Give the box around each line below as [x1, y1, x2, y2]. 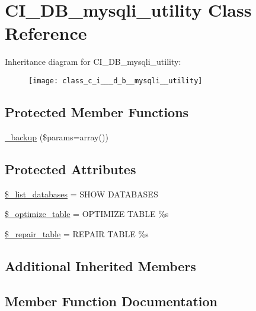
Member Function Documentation [5, 291, 218, 310]
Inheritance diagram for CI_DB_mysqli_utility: [5, 55, 181, 68]
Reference [5, 21, 87, 45]
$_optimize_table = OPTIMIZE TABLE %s [5, 208, 169, 220]
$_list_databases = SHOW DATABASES [5, 187, 158, 200]
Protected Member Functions [5, 102, 189, 121]
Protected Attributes [5, 159, 136, 178]
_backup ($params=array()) [5, 130, 108, 143]
